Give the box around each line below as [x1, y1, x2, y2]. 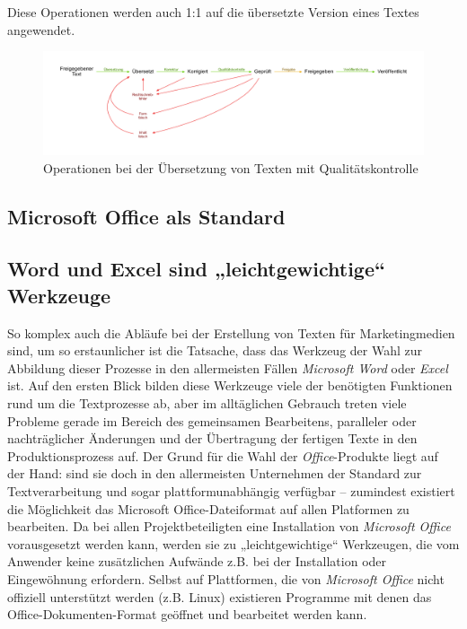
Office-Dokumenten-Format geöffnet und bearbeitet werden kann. [7, 605, 367, 624]
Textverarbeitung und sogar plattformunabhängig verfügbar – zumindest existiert [7, 482, 455, 501]
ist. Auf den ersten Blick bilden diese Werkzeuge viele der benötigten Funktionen [7, 376, 453, 395]
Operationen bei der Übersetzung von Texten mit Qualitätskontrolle [43, 158, 419, 177]
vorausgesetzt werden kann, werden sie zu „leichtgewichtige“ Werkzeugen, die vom [7, 534, 460, 553]
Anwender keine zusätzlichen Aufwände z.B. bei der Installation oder [7, 552, 387, 571]
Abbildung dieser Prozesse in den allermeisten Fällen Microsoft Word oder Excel [7, 358, 448, 377]
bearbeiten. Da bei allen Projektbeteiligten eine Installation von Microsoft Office [7, 517, 451, 536]
